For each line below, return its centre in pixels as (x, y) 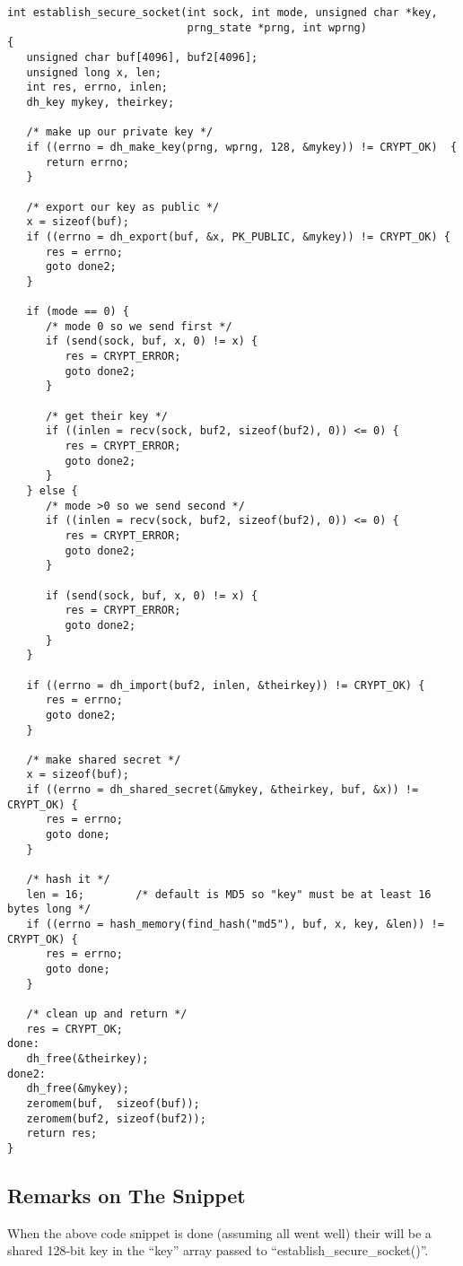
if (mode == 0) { (78, 312)
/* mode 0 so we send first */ (139, 326)
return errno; (87, 162)
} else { (52, 491)
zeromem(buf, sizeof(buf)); (113, 1103)
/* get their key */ (106, 416)
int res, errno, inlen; (97, 87)
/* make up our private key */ (120, 132)
